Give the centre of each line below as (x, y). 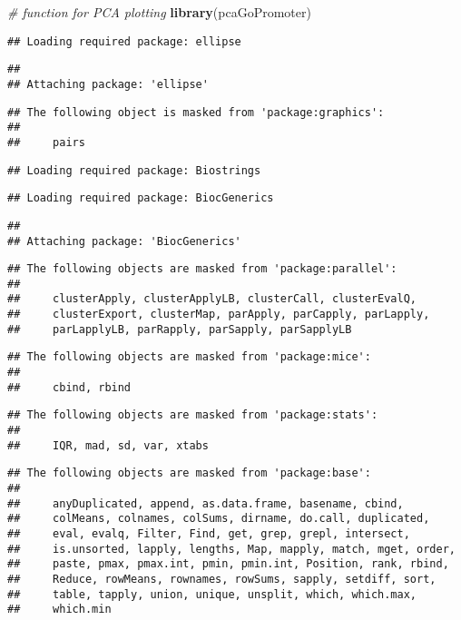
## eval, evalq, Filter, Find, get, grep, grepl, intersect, (209, 534)
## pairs (46, 142)
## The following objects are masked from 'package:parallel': (202, 269)
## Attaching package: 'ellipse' (108, 84)
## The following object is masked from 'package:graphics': (196, 112)
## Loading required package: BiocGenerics (141, 198)
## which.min (59, 610)
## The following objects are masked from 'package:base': (189, 473)
